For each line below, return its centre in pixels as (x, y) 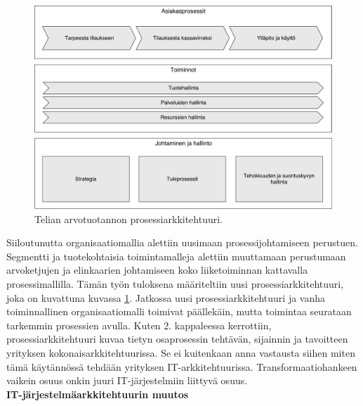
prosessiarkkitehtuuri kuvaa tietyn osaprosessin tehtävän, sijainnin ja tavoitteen (177, 339)
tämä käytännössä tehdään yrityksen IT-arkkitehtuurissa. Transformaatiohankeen (182, 366)
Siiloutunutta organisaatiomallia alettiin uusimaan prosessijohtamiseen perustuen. (182, 242)
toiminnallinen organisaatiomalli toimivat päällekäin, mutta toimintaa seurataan (179, 311)
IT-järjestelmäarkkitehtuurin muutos (98, 394)
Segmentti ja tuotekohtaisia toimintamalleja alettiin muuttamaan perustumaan (176, 256)
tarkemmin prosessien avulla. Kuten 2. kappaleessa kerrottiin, (139, 325)
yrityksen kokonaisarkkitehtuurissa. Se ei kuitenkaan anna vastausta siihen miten (181, 352)
